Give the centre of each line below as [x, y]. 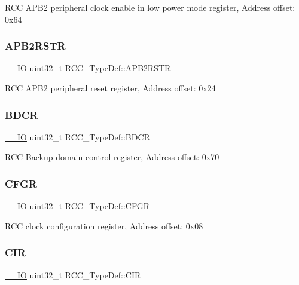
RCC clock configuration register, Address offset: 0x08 [104, 226]
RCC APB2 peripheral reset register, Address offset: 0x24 [110, 88]
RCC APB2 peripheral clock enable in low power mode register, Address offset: [150, 7]
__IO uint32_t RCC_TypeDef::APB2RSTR [88, 68]
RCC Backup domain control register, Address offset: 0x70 [112, 157]
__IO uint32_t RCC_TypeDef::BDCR [77, 137]
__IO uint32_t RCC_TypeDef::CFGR [77, 206]
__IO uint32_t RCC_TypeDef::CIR [73, 275]
